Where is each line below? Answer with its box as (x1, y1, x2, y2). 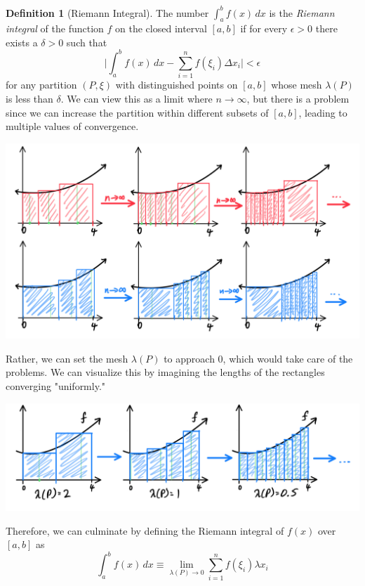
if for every (240, 21, 288, 36)
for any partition (6, 77, 77, 92)
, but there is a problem (246, 91, 350, 105)
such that (66, 34, 107, 49)
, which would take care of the (223, 351, 353, 365)
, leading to (298, 105, 347, 119)
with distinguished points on (115, 77, 238, 92)
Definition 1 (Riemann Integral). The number (6, 5, 209, 20)
